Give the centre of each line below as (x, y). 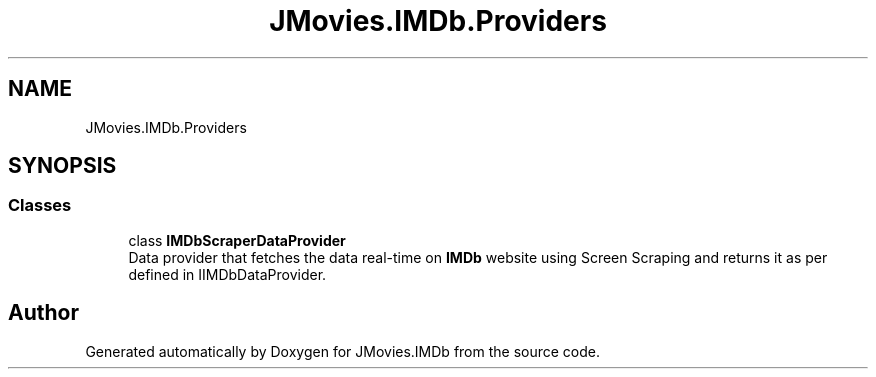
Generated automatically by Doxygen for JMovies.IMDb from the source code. (343, 351)
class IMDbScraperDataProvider (237, 240)
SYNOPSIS (62, 166)
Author (43, 313)
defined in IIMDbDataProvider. (227, 274)
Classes (40, 205)
